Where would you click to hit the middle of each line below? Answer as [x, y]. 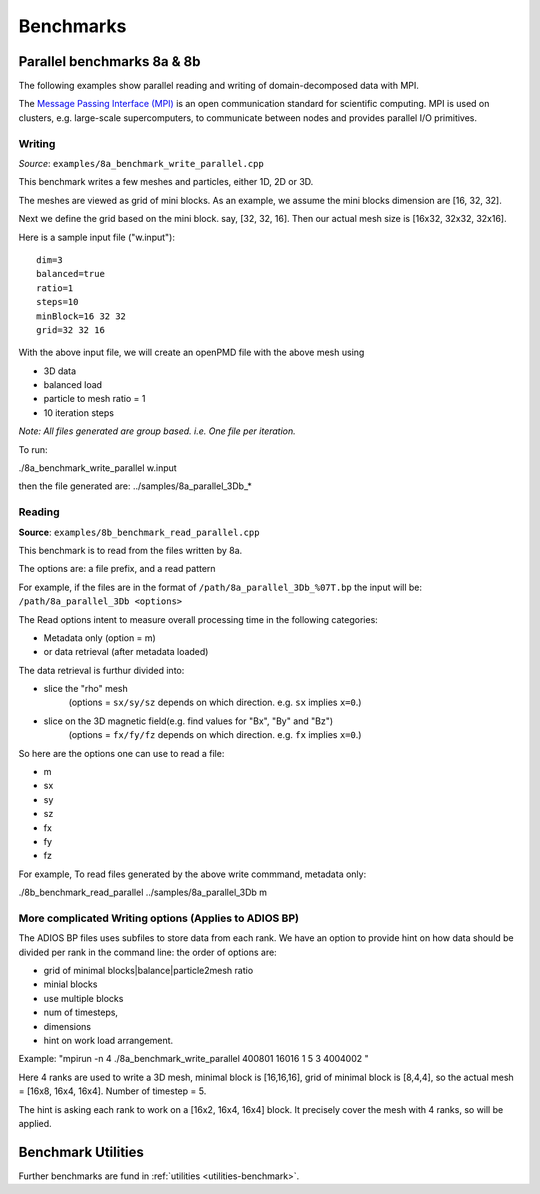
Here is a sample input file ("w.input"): [96, 237]
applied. [35, 1123]
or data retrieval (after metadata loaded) [126, 652]
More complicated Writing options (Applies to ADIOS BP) [159, 918]
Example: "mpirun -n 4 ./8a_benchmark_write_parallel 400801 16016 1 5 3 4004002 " [193, 1059]
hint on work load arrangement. [108, 1041]
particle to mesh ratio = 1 [94, 399]
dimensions [67, 1026]
